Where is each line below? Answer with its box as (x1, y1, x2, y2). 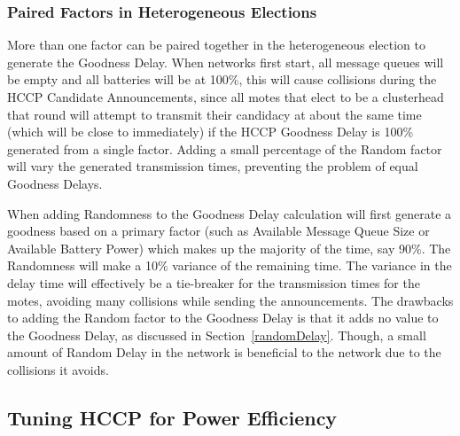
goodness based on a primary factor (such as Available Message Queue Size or (7, 222, 430, 240)
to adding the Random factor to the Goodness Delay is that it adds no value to (7, 308, 439, 327)
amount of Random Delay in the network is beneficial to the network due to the (7, 343, 441, 362)
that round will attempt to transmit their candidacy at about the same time (7, 105, 422, 123)
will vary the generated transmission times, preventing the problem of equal (7, 157, 418, 175)
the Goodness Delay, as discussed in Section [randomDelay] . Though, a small (7, 325, 426, 344)
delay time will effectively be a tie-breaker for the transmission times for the (7, 273, 420, 292)
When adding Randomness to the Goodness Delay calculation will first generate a (7, 204, 452, 222)
